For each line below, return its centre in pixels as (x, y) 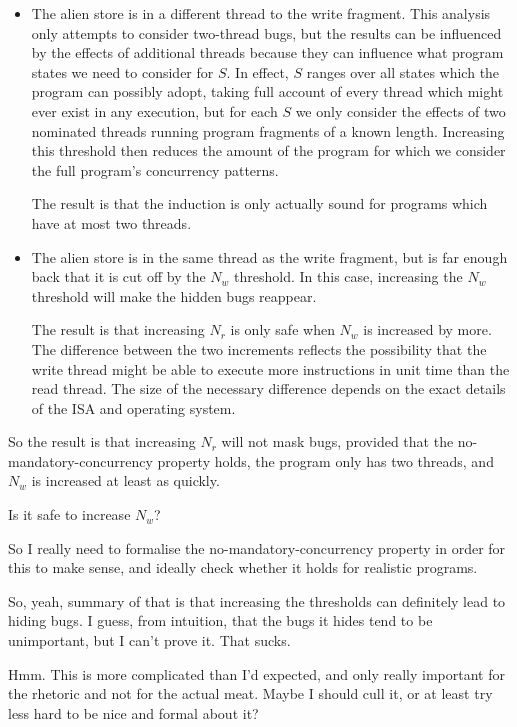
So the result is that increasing (102, 441)
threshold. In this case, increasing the (348, 276)
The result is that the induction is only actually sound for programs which (259, 203)
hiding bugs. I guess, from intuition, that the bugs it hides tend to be (220, 620)
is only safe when (282, 329)
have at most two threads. (111, 222)
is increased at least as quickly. (125, 480)
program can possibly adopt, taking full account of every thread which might (267, 91)
